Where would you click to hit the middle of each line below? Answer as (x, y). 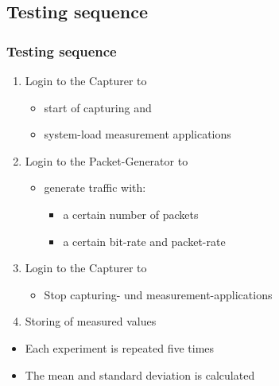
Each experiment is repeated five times (120, 347)
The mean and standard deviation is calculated (140, 374)
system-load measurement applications (138, 134)
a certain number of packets (131, 214)
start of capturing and (98, 107)
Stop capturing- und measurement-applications (158, 294)
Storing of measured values (91, 321)
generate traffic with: (95, 187)
